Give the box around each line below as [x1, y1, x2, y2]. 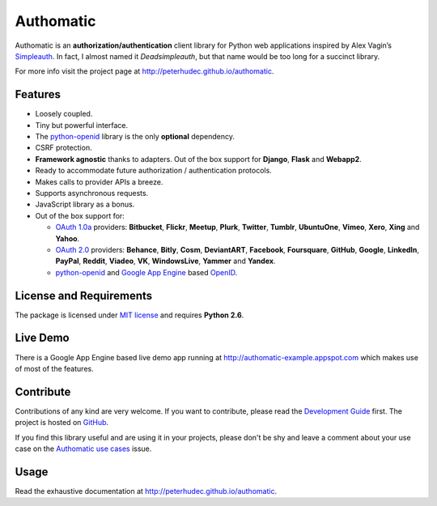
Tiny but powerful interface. [35, 120, 129, 130]
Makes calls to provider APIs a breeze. [35, 176, 163, 186]
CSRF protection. [35, 142, 92, 153]
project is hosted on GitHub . [15, 418, 109, 427]
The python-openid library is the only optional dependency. [35, 132, 235, 142]
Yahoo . [55, 233, 80, 243]
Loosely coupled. [35, 109, 93, 119]
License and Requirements [15, 288, 153, 303]
